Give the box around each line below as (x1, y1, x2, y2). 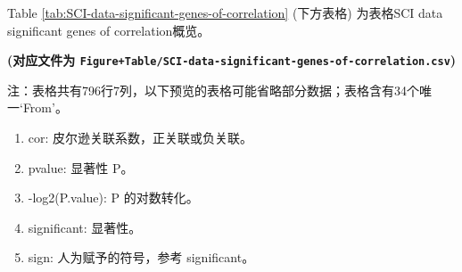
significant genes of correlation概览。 (7, 21, 210, 39)
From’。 (22, 98, 68, 117)
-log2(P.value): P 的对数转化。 (28, 188, 199, 207)
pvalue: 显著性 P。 (28, 158, 134, 177)
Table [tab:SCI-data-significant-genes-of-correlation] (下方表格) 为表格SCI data (7, 4, 443, 21)
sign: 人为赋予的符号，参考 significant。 (28, 248, 255, 267)
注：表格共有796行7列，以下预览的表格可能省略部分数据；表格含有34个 (7, 80, 419, 99)
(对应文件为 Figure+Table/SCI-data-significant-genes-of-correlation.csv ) (7, 51, 457, 70)
